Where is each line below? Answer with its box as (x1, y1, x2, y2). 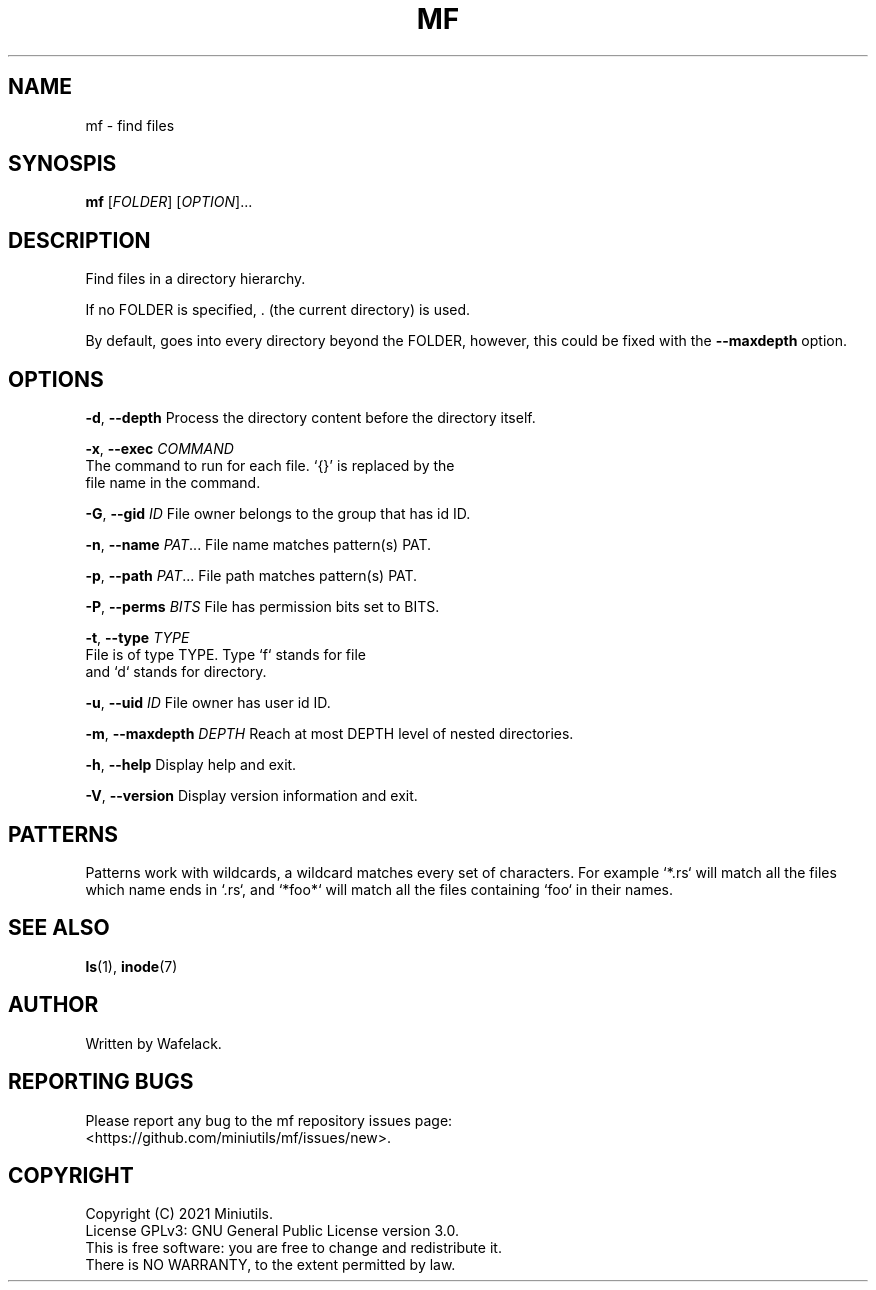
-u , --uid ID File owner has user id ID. (85, 694, 331, 712)
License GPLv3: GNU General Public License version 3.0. (85, 1222, 459, 1240)
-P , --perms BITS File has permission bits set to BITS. (85, 598, 440, 616)
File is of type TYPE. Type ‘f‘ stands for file (85, 646, 366, 664)
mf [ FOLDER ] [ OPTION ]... (85, 193, 253, 211)
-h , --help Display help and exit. (85, 756, 297, 774)
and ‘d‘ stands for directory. (85, 663, 267, 681)
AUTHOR (8, 992, 99, 1018)
